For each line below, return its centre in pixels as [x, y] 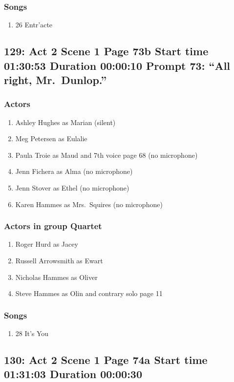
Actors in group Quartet [53, 226]
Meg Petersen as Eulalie [51, 138]
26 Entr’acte [34, 25]
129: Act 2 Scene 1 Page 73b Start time [106, 51]
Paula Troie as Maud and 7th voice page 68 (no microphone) [106, 155]
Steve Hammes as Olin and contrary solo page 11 [89, 293]
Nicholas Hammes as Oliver [56, 277]
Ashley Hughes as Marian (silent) [65, 122]
